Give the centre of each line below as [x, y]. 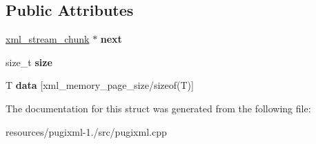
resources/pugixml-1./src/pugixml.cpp [86, 131]
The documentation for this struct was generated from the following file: [158, 108]
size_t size [29, 62]
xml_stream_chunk [48, 39]
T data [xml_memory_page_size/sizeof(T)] [100, 85]
